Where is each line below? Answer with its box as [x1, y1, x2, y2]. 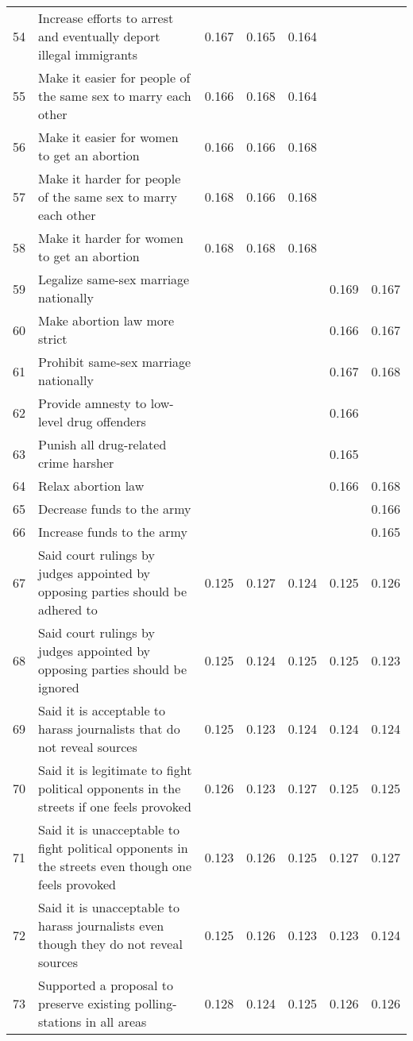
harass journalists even [38, 916, 164, 935]
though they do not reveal [38, 935, 183, 953]
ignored [38, 678, 79, 696]
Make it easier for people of [38, 68, 191, 87]
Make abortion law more [38, 311, 175, 330]
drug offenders [67, 412, 146, 430]
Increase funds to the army [38, 522, 187, 541]
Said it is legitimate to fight [38, 761, 192, 779]
